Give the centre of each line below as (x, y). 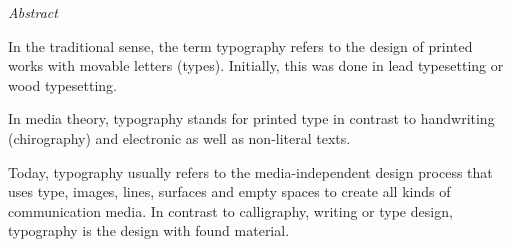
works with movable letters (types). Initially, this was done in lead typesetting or (256, 65)
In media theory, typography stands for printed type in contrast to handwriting (251, 118)
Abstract (33, 12)
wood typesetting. (62, 84)
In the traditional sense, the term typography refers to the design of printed (240, 45)
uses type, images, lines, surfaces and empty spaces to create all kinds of (229, 191)
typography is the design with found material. (149, 230)
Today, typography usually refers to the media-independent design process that (250, 171)
